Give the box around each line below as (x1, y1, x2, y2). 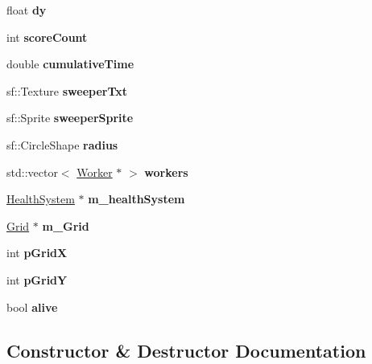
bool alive (6, 298, 58, 315)
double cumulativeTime (6, 55, 134, 72)
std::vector (6, 163, 58, 180)
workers (144, 163, 188, 180)
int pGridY (6, 271, 68, 288)
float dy (6, 2, 47, 18)
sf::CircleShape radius (6, 136, 118, 153)
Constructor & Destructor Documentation (6, 337, 366, 362)
